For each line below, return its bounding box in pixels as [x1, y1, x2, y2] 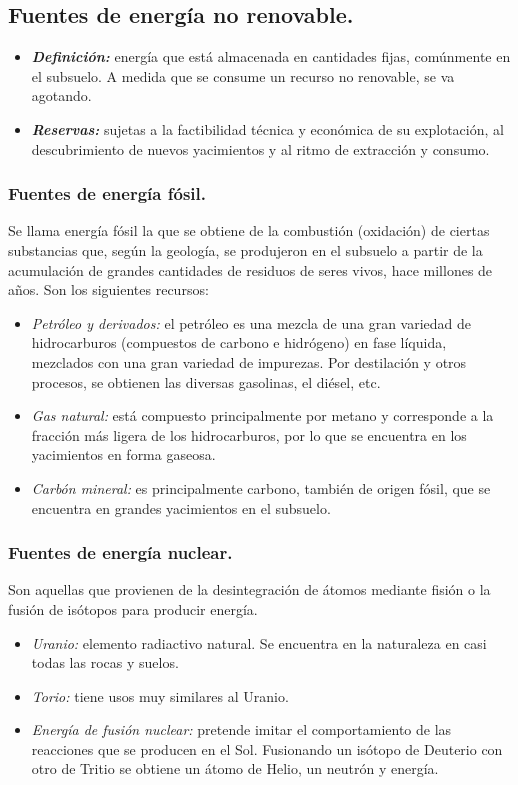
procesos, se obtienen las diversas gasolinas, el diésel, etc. [31, 371, 381, 392]
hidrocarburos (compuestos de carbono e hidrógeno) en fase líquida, [31, 332, 447, 353]
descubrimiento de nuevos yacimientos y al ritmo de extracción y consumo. [31, 138, 490, 159]
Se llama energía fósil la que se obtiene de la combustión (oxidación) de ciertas [8, 220, 490, 241]
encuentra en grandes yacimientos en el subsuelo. [31, 497, 331, 518]
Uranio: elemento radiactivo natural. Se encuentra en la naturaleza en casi [31, 632, 487, 653]
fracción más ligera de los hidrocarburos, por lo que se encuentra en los [31, 424, 467, 445]
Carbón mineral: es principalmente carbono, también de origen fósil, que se [31, 477, 491, 498]
